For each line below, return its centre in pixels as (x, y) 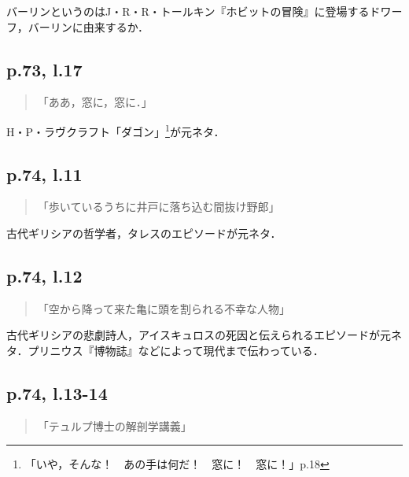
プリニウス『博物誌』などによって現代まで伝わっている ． (176, 351)
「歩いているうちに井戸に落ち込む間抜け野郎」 (158, 207)
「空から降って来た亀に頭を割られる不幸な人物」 (164, 308)
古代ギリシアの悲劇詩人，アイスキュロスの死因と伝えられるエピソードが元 (199, 335)
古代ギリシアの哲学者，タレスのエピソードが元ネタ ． (144, 233)
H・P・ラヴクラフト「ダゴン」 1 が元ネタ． (116, 130)
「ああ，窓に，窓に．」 (95, 102)
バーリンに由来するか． (88, 26)
